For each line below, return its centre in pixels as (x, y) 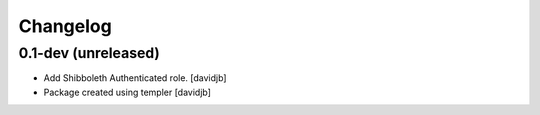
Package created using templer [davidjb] (127, 92)
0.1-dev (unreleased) (89, 53)
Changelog (65, 26)
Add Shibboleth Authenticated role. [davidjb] (135, 78)
